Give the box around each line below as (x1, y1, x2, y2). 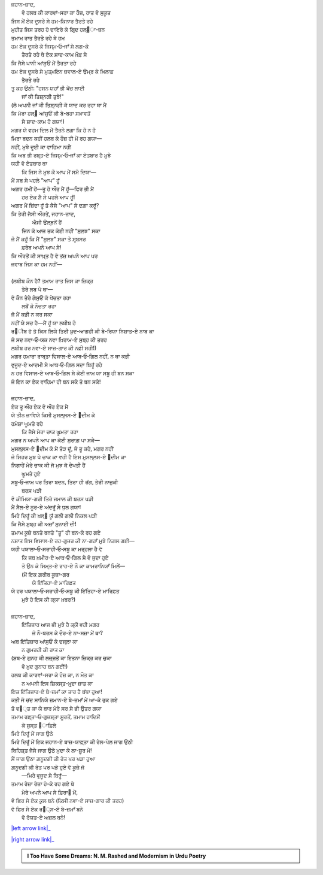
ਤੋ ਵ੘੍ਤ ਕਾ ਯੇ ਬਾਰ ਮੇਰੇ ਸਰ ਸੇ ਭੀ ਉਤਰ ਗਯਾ (11, 704, 102, 712)
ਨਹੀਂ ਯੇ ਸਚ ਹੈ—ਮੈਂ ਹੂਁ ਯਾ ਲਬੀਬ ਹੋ (11, 319, 76, 326)
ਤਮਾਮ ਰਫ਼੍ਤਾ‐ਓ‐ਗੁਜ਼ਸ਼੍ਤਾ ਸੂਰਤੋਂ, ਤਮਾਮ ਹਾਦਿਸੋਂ (11, 713, 100, 720)
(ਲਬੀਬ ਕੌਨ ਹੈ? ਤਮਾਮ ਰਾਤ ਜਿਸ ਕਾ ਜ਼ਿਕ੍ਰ (11, 277, 94, 284)
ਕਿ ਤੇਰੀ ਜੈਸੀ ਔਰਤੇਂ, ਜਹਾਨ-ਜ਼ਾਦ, (11, 210, 76, 217)
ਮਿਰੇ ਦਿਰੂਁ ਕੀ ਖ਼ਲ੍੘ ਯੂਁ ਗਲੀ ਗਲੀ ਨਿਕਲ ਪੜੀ (11, 512, 97, 519)
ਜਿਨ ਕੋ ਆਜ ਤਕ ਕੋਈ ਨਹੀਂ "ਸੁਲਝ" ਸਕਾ (22, 227, 101, 234)
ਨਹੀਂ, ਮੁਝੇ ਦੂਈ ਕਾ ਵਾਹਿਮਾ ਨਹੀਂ (11, 143, 71, 150)
